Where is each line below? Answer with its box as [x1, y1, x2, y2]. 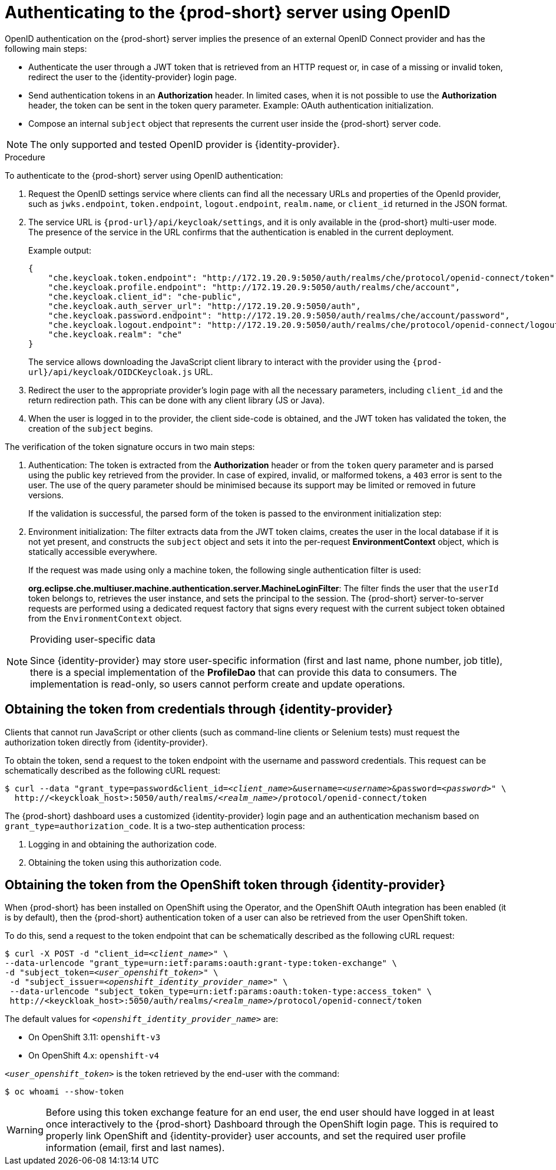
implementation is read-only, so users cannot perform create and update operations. [30, 678, 405, 690]
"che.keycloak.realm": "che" [48, 329, 183, 339]
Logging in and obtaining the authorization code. [28, 839, 217, 849]
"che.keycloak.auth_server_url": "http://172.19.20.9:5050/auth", [48, 301, 361, 311]
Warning [6, 1124, 44, 1136]
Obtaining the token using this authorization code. [28, 857, 222, 867]
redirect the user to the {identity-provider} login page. [28, 71, 237, 82]
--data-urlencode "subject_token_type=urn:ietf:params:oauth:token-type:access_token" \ [9, 987, 432, 997]
